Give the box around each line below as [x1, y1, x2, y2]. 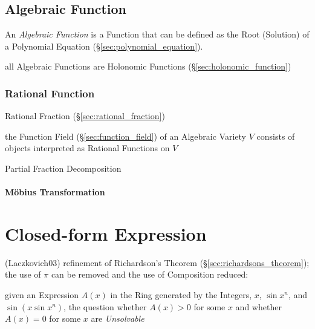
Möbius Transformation [5, 186, 105, 198]
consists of [256, 129, 295, 142]
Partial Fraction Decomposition [5, 161, 122, 174]
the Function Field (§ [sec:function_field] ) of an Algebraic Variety [5, 129, 246, 142]
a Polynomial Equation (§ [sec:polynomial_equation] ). [5, 39, 203, 52]
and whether [235, 300, 282, 313]
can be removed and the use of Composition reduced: [51, 268, 248, 281]
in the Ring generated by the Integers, [110, 288, 252, 301]
